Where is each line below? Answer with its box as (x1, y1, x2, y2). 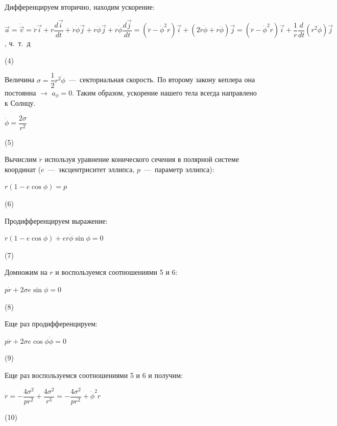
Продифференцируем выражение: (5, 215, 108, 226)
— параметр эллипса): (144, 163, 214, 174)
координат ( (5, 163, 41, 174)
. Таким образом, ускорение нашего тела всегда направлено (72, 87, 257, 98)
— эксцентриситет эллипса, (47, 163, 135, 174)
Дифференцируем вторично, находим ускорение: (5, 2, 155, 12)
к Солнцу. (5, 97, 36, 108)
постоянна (5, 87, 36, 98)
